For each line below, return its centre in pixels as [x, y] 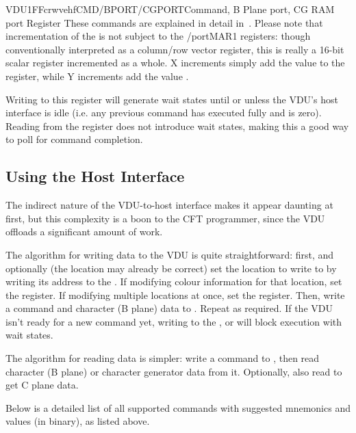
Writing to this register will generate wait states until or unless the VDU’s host [172, 99]
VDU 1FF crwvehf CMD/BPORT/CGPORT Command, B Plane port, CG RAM [170, 9]
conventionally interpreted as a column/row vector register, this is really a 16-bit [175, 49]
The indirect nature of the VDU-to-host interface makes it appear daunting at [169, 205]
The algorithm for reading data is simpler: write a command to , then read [163, 358]
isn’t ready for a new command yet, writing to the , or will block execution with [174, 321]
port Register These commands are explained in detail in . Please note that [164, 22]
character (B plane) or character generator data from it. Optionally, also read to [174, 371]
